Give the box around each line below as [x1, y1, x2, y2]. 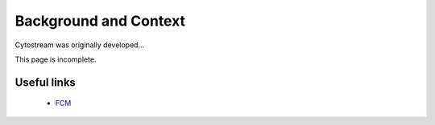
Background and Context [14, 12, 185, 30]
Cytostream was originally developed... [14, 40, 145, 50]
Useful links [14, 75, 77, 89]
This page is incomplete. [14, 54, 97, 64]
